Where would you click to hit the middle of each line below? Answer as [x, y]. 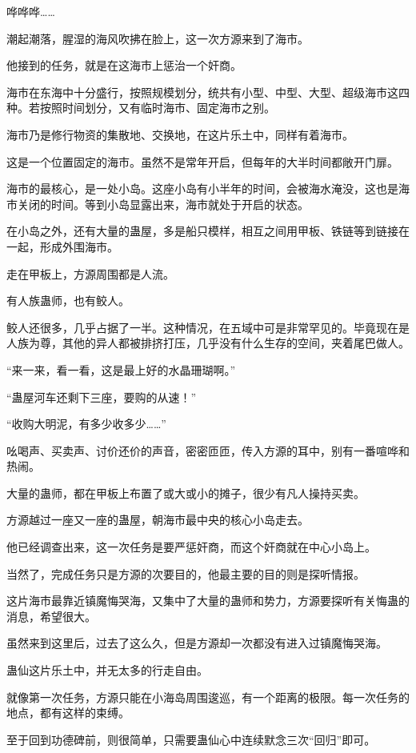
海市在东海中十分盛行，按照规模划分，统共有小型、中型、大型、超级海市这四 [208, 92]
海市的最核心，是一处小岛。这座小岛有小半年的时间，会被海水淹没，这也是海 [208, 188]
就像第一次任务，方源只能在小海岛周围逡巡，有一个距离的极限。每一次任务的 [208, 697]
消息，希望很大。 [51, 616]
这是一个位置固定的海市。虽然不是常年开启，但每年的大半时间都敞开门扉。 [202, 161]
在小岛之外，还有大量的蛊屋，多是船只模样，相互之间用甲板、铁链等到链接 [202, 231]
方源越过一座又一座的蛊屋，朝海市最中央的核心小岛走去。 [158, 520]
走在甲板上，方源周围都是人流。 [90, 273]
